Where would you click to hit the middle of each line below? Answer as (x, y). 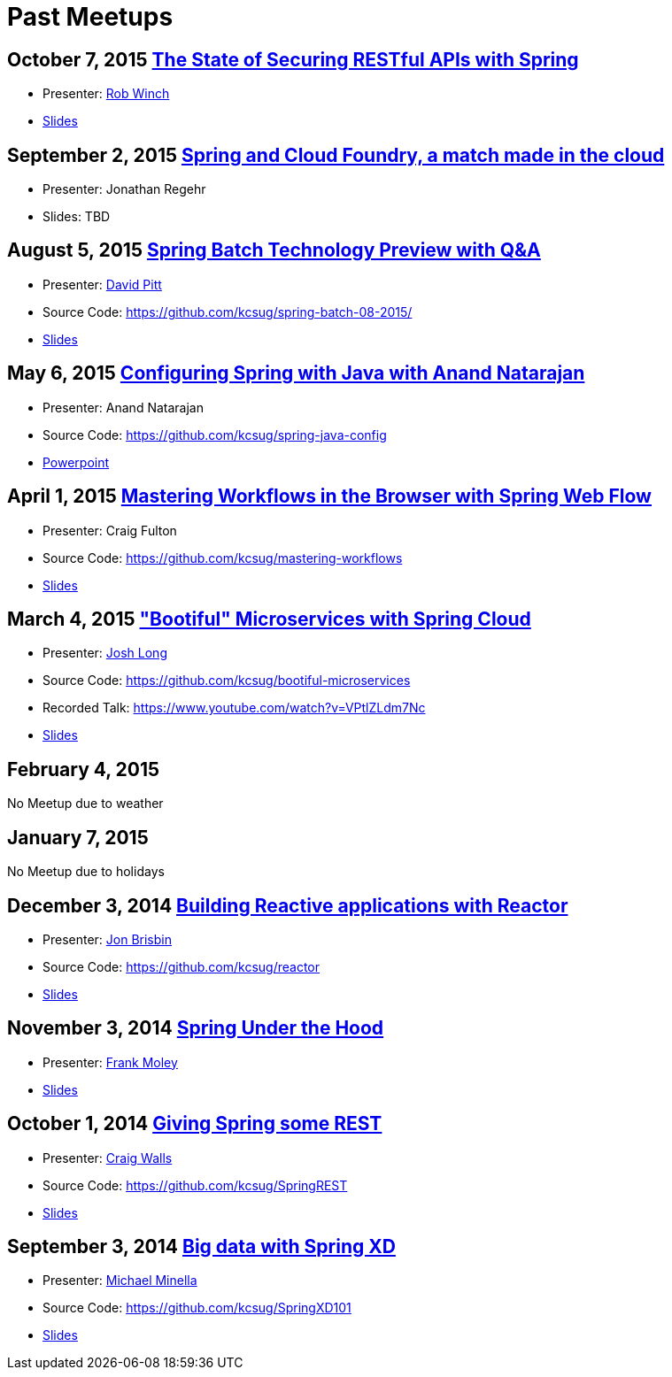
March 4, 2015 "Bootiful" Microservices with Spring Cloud (269, 619)
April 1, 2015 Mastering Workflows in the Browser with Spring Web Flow (329, 496)
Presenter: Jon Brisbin (107, 939)
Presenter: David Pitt (102, 284)
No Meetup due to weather (85, 804)
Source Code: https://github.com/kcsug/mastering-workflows (223, 558)
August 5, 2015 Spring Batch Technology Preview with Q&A (274, 250)
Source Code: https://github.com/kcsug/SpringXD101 (197, 1308)
